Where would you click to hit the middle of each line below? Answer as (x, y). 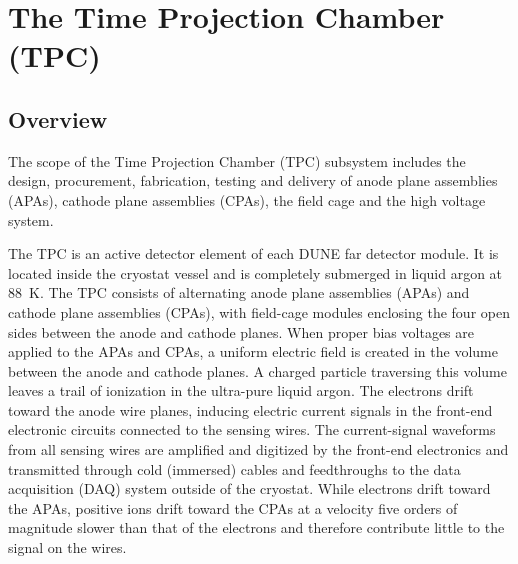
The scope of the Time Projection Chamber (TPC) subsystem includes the (237, 160)
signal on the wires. (67, 547)
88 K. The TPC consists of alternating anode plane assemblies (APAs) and (239, 292)
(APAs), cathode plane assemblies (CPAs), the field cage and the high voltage (247, 199)
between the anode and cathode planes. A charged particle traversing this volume (257, 370)
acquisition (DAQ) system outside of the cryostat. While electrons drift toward (249, 488)
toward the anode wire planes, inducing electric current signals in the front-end (250, 409)
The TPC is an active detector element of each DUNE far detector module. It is (253, 253)
